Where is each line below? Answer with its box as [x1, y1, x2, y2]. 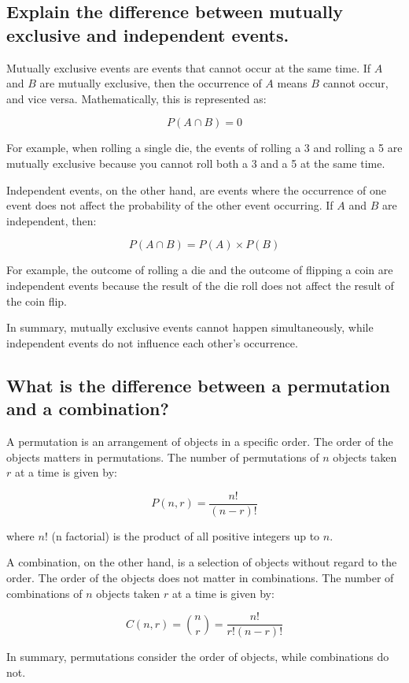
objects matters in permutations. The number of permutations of [6, 448, 319, 465]
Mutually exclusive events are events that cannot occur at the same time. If [6, 59, 371, 76]
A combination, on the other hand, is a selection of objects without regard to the [6, 554, 397, 570]
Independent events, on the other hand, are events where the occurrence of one [6, 181, 386, 198]
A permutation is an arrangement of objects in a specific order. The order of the [6, 432, 393, 449]
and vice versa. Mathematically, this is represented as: [6, 90, 267, 106]
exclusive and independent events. [6, 22, 289, 46]
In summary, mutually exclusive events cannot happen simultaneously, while [6, 319, 374, 336]
